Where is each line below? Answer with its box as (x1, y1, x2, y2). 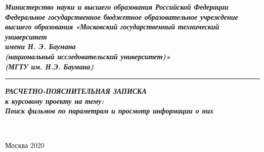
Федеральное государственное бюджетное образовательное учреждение (5, 11, 238, 22)
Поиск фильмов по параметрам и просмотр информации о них (5, 105, 213, 116)
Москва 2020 (5, 139, 45, 150)
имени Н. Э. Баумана (5, 41, 76, 52)
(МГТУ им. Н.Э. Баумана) (5, 61, 94, 71)
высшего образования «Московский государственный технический (5, 21, 219, 32)
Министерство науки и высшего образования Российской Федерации (5, 2, 229, 12)
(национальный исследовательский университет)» (5, 51, 171, 61)
